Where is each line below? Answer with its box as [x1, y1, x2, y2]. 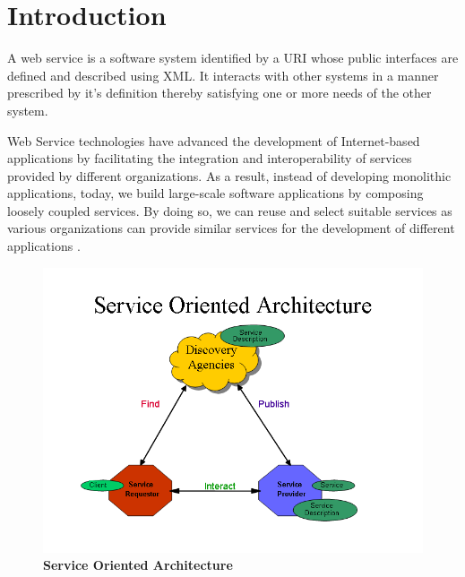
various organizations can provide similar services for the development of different [7, 219, 455, 237]
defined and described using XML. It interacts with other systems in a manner [7, 65, 439, 84]
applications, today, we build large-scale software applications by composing [7, 184, 424, 202]
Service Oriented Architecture [43, 555, 233, 574]
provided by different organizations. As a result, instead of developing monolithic [7, 166, 452, 185]
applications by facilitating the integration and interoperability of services [7, 149, 412, 168]
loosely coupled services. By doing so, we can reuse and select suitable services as [7, 201, 452, 220]
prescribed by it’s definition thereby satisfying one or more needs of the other [7, 83, 432, 102]
